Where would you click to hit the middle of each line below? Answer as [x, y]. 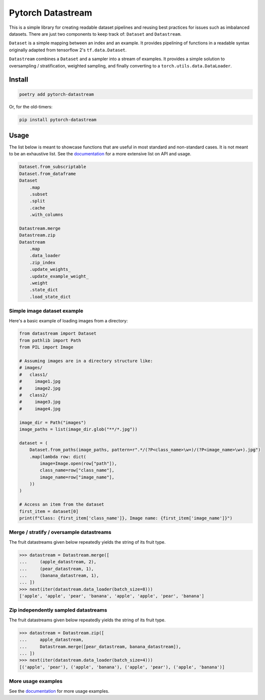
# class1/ [34, 374]
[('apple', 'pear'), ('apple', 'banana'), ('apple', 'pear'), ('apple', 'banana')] [122, 667]
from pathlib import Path [50, 340]
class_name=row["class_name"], [77, 470]
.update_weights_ [50, 269]
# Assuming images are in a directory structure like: [86, 361]
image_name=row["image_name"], [77, 477]
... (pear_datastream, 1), [57, 569]
